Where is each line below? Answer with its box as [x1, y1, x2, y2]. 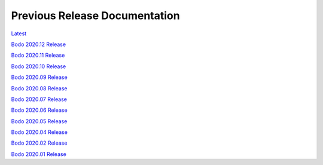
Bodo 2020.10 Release [11, 63, 66, 70]
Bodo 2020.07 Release [11, 96, 68, 103]
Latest [11, 30, 27, 37]
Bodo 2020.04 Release [11, 129, 68, 136]
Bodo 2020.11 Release [11, 51, 65, 59]
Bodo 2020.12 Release [11, 41, 66, 48]
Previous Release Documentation [11, 9, 180, 22]
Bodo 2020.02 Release [11, 139, 68, 146]
